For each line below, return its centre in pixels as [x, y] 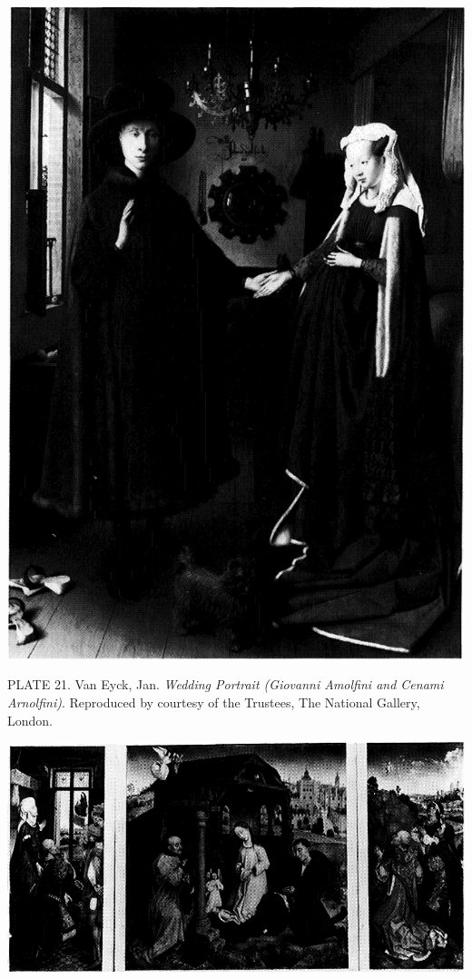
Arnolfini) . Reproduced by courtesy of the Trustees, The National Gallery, [214, 702]
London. [30, 720]
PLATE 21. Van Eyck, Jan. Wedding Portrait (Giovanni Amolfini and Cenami [226, 684]
